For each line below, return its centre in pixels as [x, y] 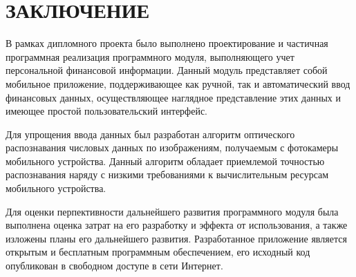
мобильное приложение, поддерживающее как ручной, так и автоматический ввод [178, 83]
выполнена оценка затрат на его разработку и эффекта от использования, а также [177, 225]
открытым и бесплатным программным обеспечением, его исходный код [158, 252]
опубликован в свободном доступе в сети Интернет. [114, 266]
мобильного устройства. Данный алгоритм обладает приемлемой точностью [165, 161]
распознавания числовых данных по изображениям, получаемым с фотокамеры [172, 147]
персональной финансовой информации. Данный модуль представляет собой [167, 70]
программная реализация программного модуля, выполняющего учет [150, 56]
